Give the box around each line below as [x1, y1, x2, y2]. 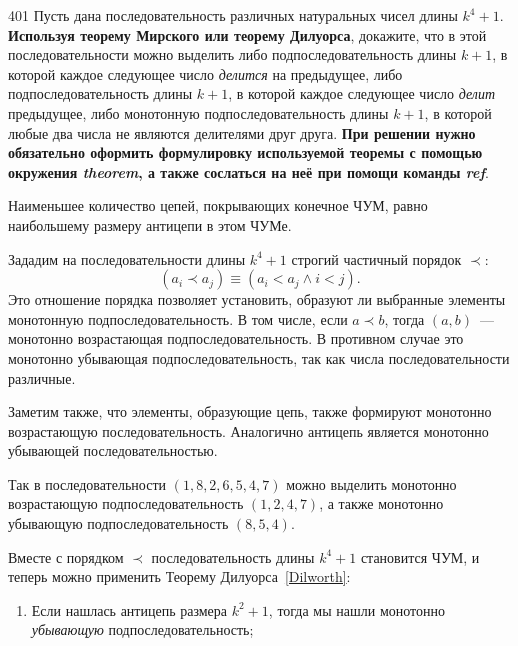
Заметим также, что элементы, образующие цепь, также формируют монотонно [8, 401, 492, 422]
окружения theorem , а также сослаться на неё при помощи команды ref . [8, 161, 489, 182]
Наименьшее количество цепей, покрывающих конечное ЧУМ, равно [8, 195, 428, 216]
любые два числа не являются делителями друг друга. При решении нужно [8, 122, 476, 143]
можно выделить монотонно [286, 473, 457, 494]
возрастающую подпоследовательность [8, 493, 244, 514]
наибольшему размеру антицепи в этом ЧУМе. [8, 214, 292, 235]
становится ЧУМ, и [360, 546, 480, 567]
